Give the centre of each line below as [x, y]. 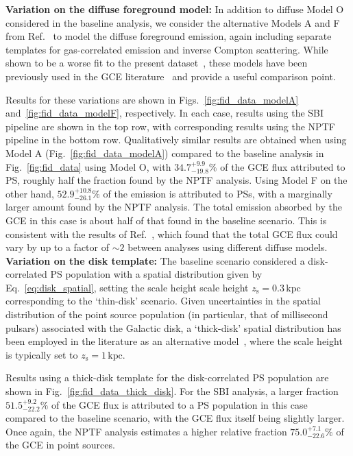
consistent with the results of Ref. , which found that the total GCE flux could [172, 233]
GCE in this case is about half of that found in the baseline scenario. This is [166, 220]
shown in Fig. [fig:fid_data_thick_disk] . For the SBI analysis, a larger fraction [172, 391]
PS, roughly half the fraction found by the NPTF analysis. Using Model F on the [176, 180]
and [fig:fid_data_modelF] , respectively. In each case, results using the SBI [165, 113]
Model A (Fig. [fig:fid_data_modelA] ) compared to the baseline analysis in [165, 153]
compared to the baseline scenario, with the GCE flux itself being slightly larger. [175, 418]
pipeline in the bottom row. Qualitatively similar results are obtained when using [176, 140]
